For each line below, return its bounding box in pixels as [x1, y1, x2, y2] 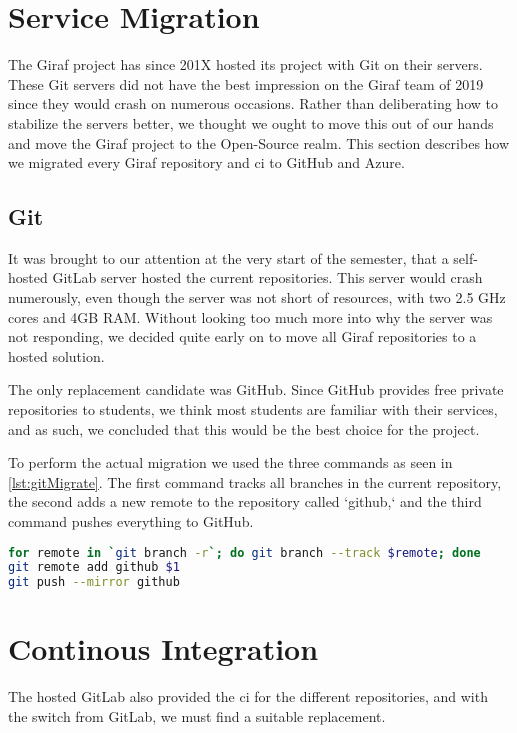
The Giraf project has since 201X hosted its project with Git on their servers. [8, 54, 483, 75]
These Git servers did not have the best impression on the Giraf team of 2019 [8, 73, 484, 94]
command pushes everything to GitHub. [8, 511, 254, 532]
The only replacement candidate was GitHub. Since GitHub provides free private [8, 379, 504, 400]
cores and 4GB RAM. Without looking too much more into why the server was [8, 306, 493, 327]
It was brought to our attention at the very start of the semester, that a [8, 247, 449, 268]
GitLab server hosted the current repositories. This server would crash [52, 267, 483, 288]
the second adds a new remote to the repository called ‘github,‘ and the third [8, 491, 482, 512]
